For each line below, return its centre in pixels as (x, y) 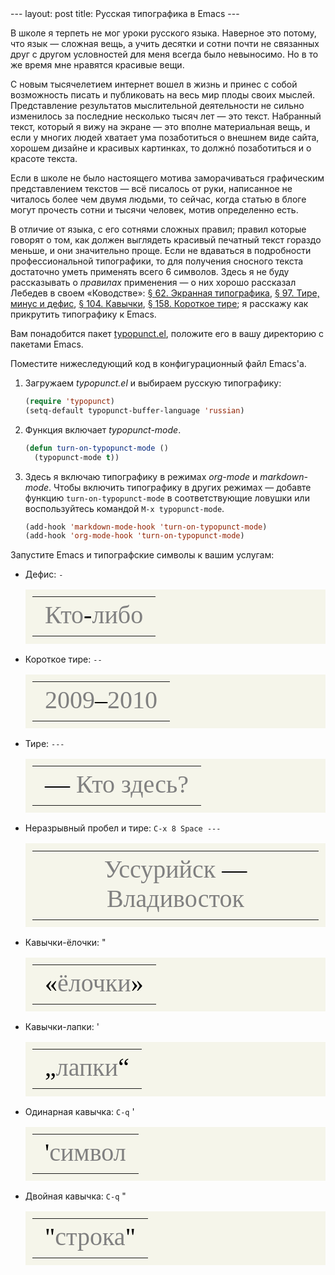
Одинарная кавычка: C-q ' (79, 1111)
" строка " (90, 1237)
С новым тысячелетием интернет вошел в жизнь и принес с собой (154, 84)
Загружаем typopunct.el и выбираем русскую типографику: (153, 383)
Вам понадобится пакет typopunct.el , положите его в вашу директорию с (167, 333)
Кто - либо (94, 615)
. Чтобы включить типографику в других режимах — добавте (180, 487)
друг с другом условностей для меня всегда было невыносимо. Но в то (164, 54)
